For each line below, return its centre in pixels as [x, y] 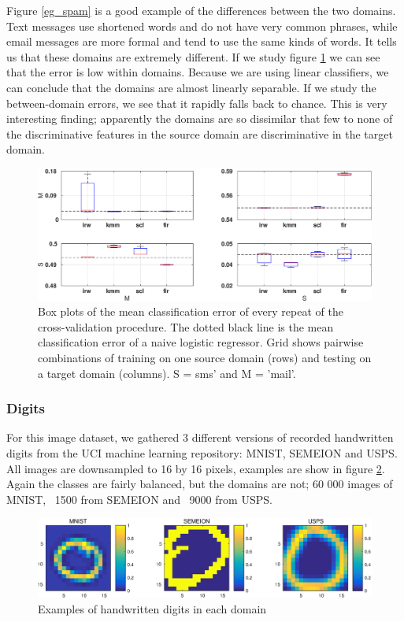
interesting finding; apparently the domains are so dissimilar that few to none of [200, 118]
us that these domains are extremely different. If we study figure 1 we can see [193, 56]
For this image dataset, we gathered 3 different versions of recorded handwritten [200, 437]
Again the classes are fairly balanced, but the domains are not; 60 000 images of [200, 484]
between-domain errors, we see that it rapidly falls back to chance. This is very [197, 103]
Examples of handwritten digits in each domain [152, 608]
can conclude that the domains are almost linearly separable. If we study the [191, 87]
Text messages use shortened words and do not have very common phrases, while [202, 26]
